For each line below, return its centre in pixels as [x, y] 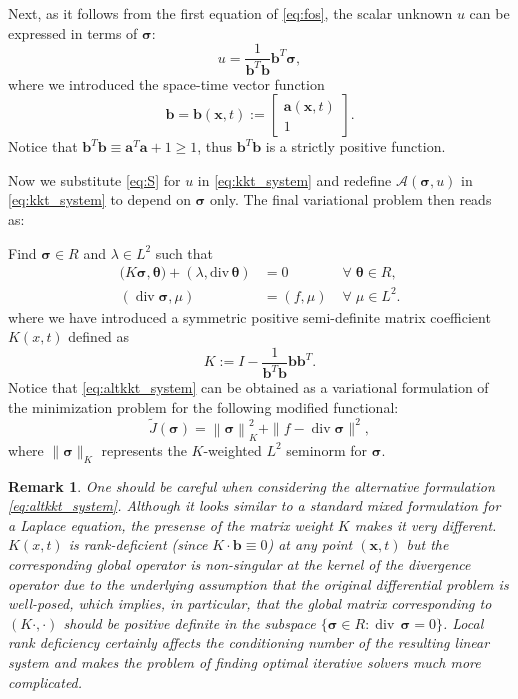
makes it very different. [425, 524]
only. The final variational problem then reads [351, 199]
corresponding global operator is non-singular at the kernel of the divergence [239, 563]
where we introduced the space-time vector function [166, 83]
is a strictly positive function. [355, 146]
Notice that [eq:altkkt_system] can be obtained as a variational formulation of [248, 387]
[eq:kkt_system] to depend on [99, 199]
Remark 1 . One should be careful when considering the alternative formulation [251, 485]
